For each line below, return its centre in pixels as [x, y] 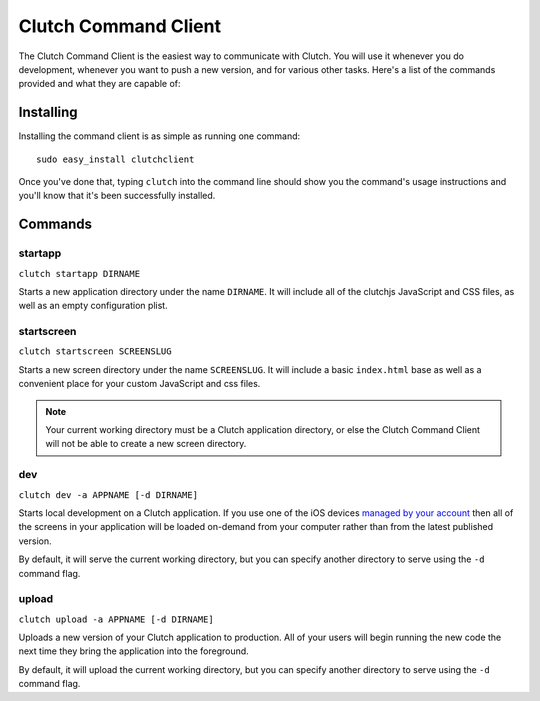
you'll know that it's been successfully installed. [117, 196]
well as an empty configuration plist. [93, 306]
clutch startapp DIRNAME [79, 273]
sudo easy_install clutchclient [115, 159]
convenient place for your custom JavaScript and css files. [139, 384]
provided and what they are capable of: [99, 84]
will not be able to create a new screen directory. [146, 444]
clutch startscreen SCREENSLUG [95, 351]
